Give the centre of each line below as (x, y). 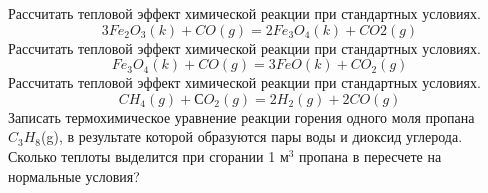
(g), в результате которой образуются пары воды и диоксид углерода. (252, 136)
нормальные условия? (74, 175)
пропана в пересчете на (370, 155)
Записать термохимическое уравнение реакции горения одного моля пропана (241, 116)
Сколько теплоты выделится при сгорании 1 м (148, 155)
